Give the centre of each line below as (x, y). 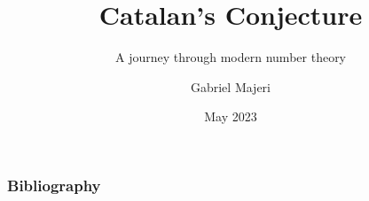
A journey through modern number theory (231, 57)
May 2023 (231, 116)
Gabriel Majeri (231, 86)
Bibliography (54, 185)
